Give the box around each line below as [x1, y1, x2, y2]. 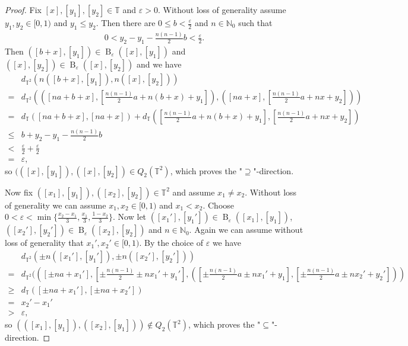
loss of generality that [5, 236, 84, 249]
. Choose [203, 198, 235, 211]
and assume [172, 185, 215, 198]
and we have [136, 57, 182, 70]
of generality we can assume [5, 198, 106, 211]
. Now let [113, 210, 147, 223]
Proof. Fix [5, 4, 42, 15]
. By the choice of [139, 236, 204, 249]
